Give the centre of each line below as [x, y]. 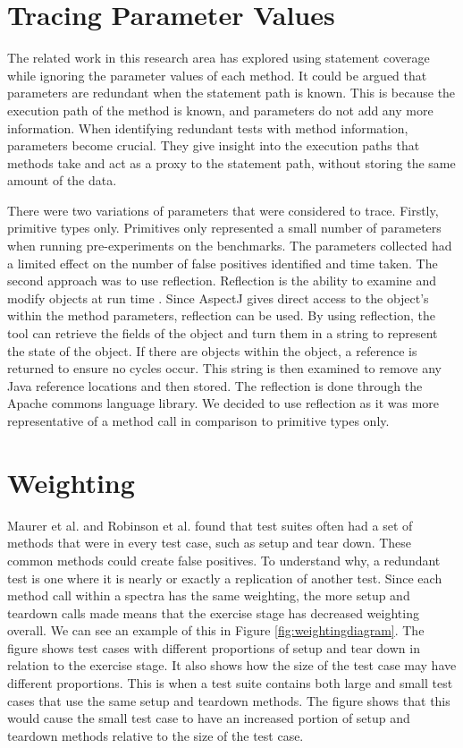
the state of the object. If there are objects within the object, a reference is [212, 350]
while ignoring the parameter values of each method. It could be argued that [217, 75]
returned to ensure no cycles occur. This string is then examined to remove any [224, 368]
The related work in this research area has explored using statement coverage [219, 58]
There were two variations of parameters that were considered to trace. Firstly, [223, 210]
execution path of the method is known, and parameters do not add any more [220, 110]
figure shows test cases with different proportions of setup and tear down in [214, 647]
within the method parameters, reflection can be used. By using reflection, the [221, 315]
